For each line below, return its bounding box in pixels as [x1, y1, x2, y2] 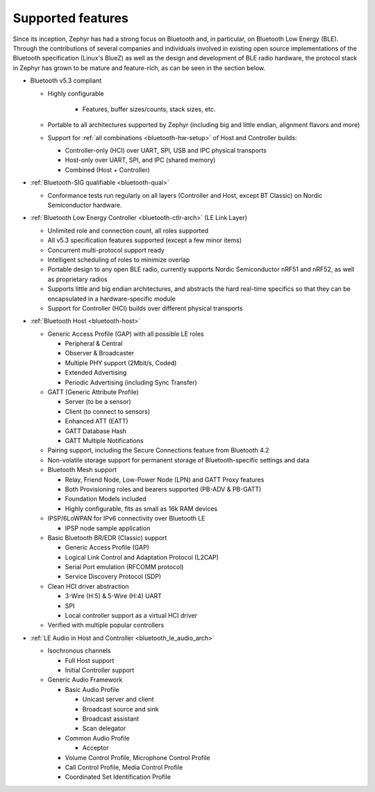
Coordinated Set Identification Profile [65, 773, 172, 781]
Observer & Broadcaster [65, 349, 135, 357]
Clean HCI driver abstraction [47, 582, 129, 590]
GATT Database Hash [65, 427, 127, 435]
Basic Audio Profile [65, 685, 119, 693]
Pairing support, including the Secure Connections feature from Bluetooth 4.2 [47, 446, 269, 455]
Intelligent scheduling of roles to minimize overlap [47, 255, 190, 264]
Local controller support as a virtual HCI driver [65, 612, 198, 620]
